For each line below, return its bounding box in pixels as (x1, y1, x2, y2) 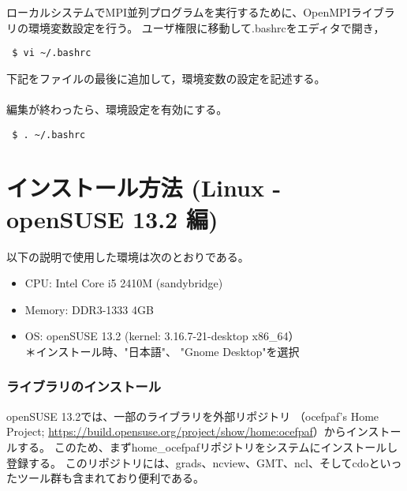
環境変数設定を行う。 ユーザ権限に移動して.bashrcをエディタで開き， (28, 19, 385, 36)
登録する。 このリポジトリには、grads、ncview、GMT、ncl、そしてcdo (6, 454, 369, 470)
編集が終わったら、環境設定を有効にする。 (6, 101, 228, 118)
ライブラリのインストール (6, 377, 161, 396)
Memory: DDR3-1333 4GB (24, 301, 154, 317)
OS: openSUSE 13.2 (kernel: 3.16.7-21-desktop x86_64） (24, 328, 300, 344)
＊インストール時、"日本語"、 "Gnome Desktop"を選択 (24, 343, 300, 359)
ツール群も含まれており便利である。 (17, 470, 205, 486)
